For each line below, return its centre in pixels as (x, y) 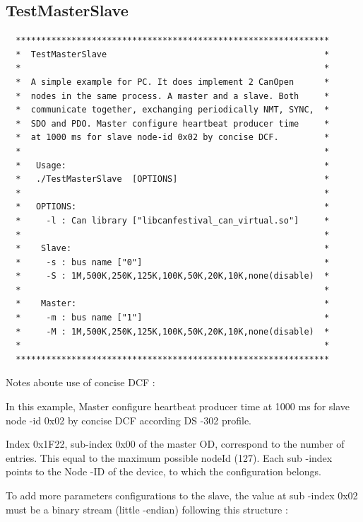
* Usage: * (173, 165)
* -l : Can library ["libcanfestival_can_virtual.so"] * (173, 220)
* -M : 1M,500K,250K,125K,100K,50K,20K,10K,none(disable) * (173, 331)
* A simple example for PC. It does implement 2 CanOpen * (173, 82)
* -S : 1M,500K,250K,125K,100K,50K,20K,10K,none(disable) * (173, 276)
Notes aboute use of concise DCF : (81, 382)
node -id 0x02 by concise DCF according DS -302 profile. (129, 420)
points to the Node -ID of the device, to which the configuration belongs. (163, 471)
